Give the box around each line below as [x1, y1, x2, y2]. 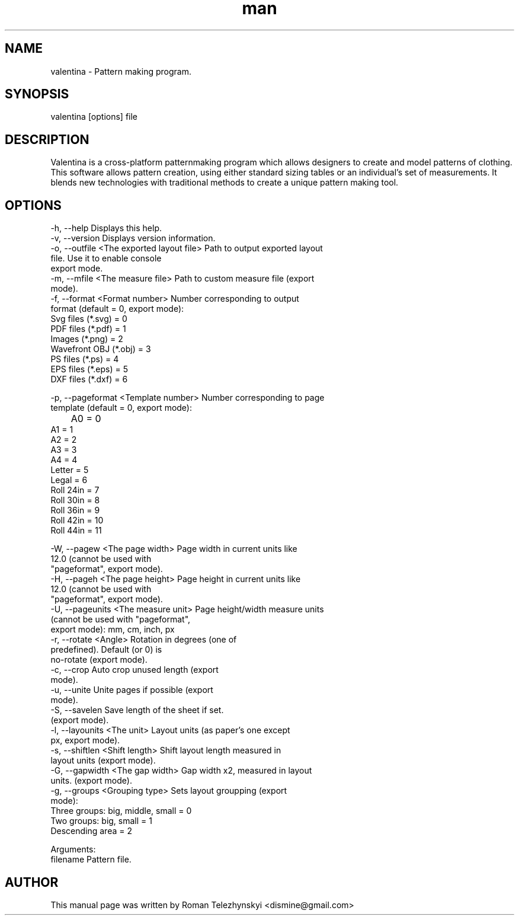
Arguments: [50, 844, 96, 855]
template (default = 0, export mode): [50, 402, 193, 413]
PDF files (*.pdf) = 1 [50, 324, 126, 334]
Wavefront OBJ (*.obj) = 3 [50, 344, 151, 354]
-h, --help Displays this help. [50, 223, 162, 234]
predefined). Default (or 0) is [50, 644, 162, 655]
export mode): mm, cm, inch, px [50, 624, 175, 635]
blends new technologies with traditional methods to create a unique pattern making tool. [50, 177, 399, 188]
